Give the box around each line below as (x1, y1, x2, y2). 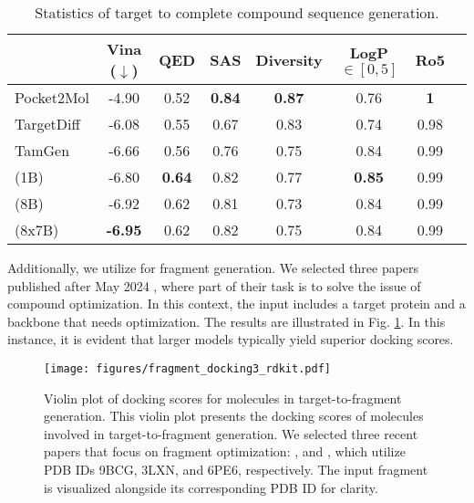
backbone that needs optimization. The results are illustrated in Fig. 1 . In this (7, 311, 446, 330)
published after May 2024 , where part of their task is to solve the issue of (7, 276, 421, 295)
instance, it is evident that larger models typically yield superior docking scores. (7, 330, 454, 349)
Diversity (255, 48, 323, 70)
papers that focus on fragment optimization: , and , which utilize (44, 442, 406, 461)
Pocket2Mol (15, 87, 90, 108)
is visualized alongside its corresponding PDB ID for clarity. (44, 477, 378, 497)
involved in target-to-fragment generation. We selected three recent (44, 424, 418, 443)
